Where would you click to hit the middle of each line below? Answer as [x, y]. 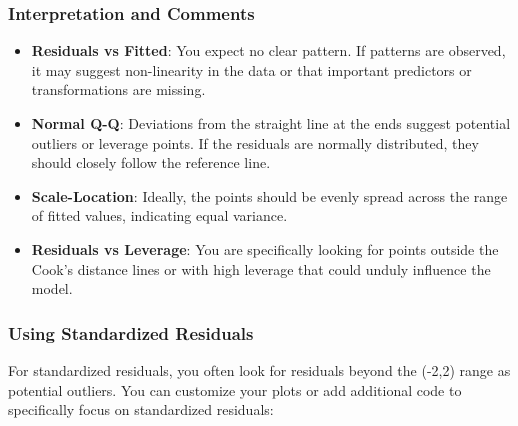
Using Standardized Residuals [131, 332]
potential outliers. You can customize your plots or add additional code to [235, 389]
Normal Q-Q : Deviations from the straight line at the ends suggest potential [271, 123]
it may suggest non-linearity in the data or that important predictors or [251, 69]
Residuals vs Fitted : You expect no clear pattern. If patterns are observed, [268, 50]
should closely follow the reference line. [151, 162]
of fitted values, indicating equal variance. [159, 215]
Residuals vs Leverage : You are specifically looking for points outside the [265, 248]
